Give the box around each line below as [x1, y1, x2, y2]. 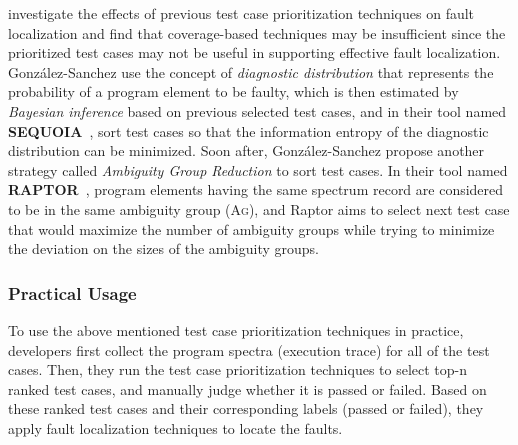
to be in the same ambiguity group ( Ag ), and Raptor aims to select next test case [8, 198, 510, 219]
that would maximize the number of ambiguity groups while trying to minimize [8, 218, 495, 239]
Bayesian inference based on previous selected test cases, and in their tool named [8, 100, 507, 121]
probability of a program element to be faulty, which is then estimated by [8, 81, 459, 102]
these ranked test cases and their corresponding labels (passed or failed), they [8, 398, 484, 419]
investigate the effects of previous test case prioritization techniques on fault [8, 3, 475, 23]
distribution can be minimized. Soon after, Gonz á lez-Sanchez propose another [8, 140, 485, 161]
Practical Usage [8, 280, 137, 305]
